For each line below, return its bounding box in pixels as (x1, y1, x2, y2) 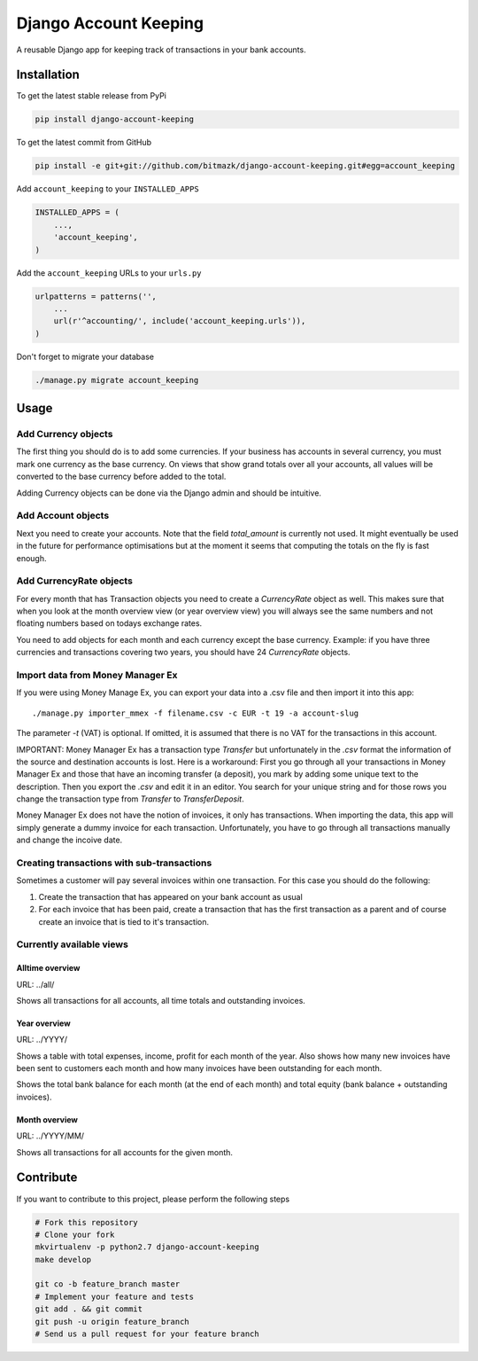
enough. (16, 552, 48, 563)
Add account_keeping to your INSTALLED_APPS (16, 184, 199, 194)
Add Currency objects (16, 428, 113, 441)
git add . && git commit (35, 1304, 143, 1314)
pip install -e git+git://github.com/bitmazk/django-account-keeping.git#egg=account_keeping (35, 160, 456, 171)
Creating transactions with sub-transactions (16, 856, 212, 869)
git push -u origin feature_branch (35, 1317, 189, 1326)
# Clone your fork (35, 1229, 115, 1240)
